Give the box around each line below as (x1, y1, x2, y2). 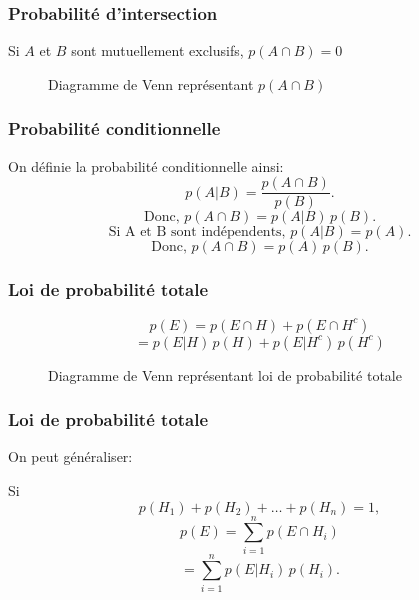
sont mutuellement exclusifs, (71, 40, 244, 61)
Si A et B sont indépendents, (108, 225, 286, 240)
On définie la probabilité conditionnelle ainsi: (8, 155, 284, 176)
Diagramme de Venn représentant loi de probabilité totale (48, 364, 402, 385)
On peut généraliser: (8, 446, 133, 467)
